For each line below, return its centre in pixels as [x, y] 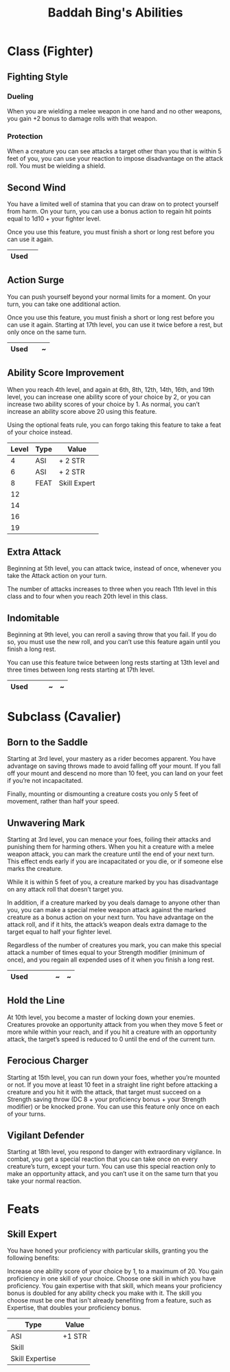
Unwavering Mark [46, 823]
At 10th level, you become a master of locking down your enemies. [101, 1017]
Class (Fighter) [50, 51]
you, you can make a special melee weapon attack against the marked [106, 910]
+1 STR [75, 1336]
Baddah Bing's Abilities [115, 13]
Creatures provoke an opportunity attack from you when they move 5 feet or [115, 1024]
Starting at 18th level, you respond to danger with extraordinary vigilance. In [114, 1152]
